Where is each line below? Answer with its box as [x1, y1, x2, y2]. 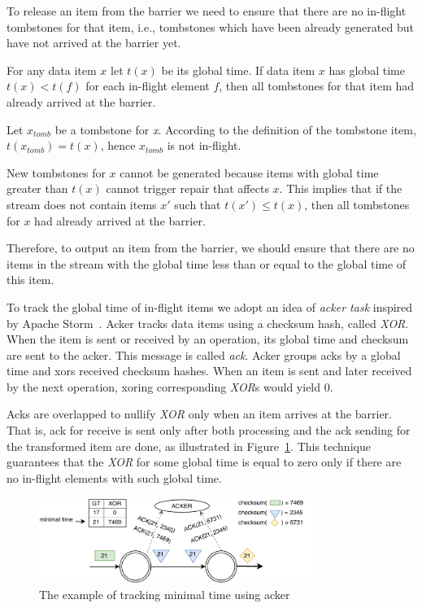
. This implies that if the [279, 180, 402, 197]
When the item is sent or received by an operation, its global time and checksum [7, 330, 409, 348]
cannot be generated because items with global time [120, 164, 379, 181]
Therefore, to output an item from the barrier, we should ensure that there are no [7, 239, 415, 256]
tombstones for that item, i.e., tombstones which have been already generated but [7, 18, 414, 35]
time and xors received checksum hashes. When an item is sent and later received [7, 362, 412, 379]
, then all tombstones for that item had [219, 77, 415, 94]
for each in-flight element [85, 77, 210, 94]
